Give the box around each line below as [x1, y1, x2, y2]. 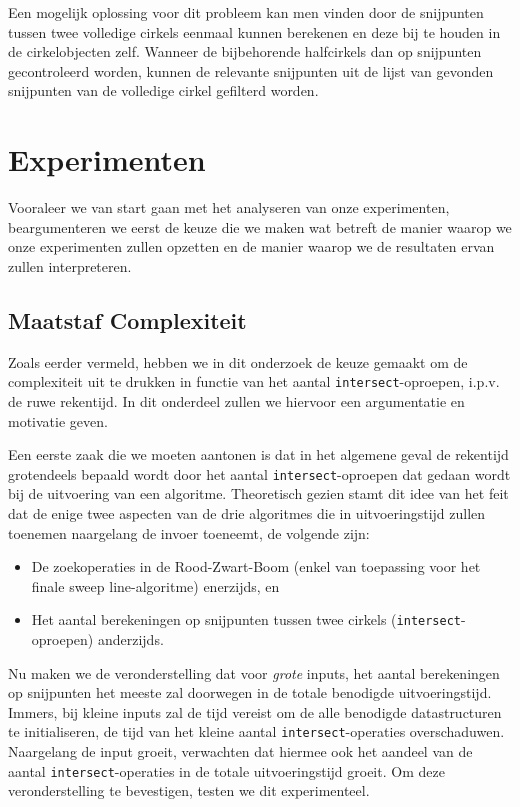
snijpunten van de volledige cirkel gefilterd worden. [8, 80, 319, 101]
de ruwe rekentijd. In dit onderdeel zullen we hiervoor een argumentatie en [8, 390, 465, 411]
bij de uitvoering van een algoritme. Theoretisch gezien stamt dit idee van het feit [8, 483, 509, 504]
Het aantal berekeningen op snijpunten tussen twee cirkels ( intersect [31, 609, 461, 630]
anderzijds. [97, 628, 164, 649]
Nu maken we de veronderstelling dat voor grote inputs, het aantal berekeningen [8, 662, 500, 683]
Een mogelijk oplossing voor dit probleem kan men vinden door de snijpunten [8, 2, 484, 22]
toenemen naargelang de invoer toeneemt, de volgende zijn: [8, 522, 370, 543]
